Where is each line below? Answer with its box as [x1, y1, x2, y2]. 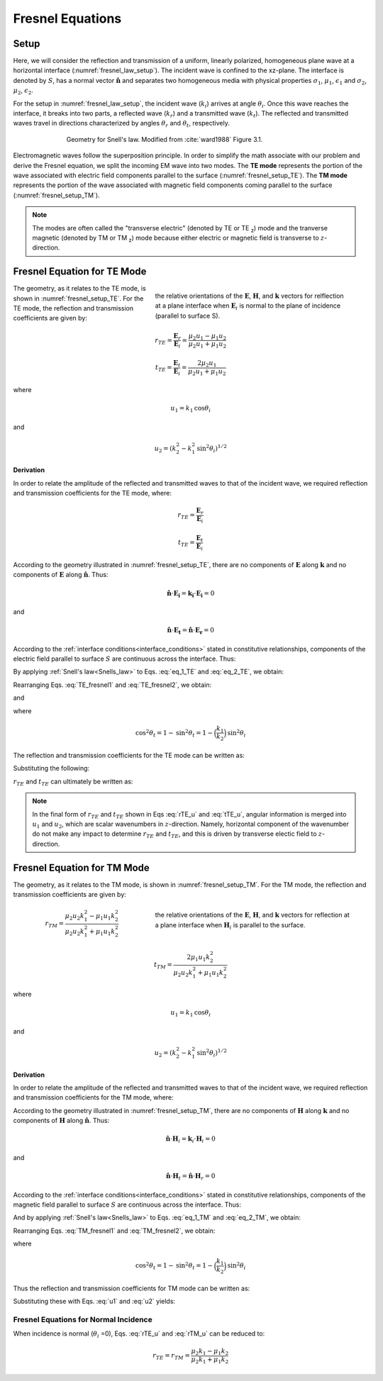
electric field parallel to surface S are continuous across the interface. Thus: [13, 654, 236, 663]
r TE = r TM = [152, 1351, 191, 1361]
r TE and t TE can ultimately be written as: [13, 777, 133, 787]
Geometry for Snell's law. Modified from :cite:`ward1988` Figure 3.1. [66, 135, 263, 143]
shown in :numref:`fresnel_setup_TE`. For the [13, 294, 144, 303]
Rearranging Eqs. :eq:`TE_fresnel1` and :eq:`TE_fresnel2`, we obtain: [13, 681, 212, 689]
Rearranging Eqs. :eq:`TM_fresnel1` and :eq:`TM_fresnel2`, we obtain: [13, 1226, 216, 1235]
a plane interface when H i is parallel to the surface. [155, 920, 306, 931]
